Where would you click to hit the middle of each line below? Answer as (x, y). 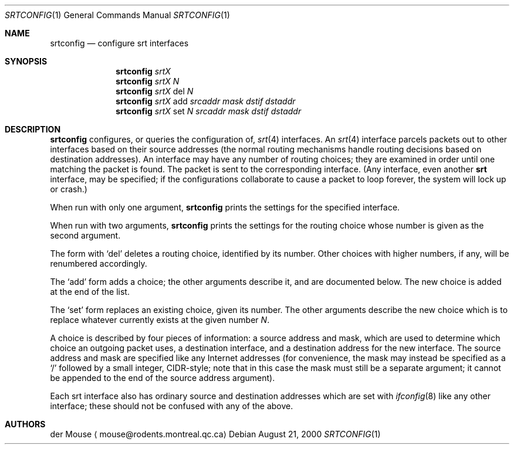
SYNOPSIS (26, 61)
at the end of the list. (90, 292)
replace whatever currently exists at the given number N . (160, 320)
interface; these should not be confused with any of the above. (172, 406)
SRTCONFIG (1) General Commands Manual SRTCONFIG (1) (117, 15)
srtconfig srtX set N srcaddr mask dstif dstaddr (209, 111)
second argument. (85, 235)
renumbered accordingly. (99, 263)
